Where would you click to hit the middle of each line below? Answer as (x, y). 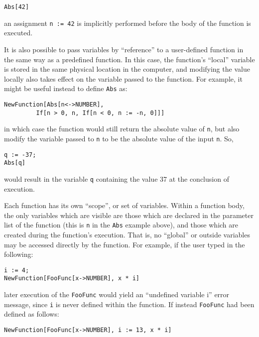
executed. (18, 33)
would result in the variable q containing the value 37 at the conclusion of (117, 178)
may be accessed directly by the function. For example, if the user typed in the (125, 244)
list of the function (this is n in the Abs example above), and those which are (121, 225)
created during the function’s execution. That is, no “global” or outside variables (127, 234)
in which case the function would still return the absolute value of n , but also (122, 129)
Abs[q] (15, 163)
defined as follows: (32, 314)
